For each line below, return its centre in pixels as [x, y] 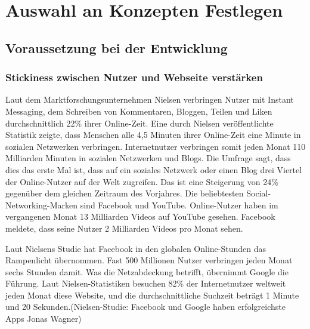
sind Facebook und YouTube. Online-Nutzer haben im [179, 205]
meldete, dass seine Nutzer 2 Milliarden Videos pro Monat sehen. [124, 228]
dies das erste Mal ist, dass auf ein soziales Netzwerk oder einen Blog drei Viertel [154, 169]
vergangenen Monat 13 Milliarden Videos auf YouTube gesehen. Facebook [140, 216]
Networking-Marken [42, 205]
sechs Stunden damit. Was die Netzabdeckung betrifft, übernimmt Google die [147, 271]
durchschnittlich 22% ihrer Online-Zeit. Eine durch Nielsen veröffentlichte [139, 123]
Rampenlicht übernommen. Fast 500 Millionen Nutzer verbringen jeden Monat [149, 260]
